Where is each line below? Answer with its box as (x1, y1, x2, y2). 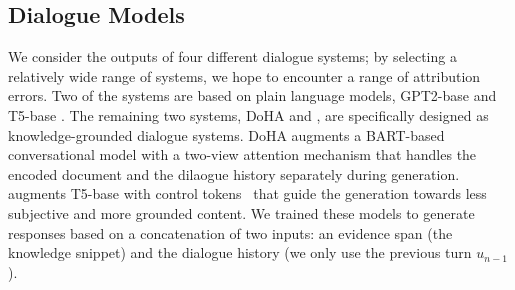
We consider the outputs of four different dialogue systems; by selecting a (8, 46, 457, 67)
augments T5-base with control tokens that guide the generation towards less (8, 183, 487, 204)
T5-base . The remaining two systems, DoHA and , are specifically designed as (8, 104, 489, 125)
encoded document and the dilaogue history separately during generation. (8, 163, 460, 184)
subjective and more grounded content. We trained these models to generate (8, 202, 475, 223)
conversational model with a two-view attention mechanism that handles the (8, 144, 477, 165)
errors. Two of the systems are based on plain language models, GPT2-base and (8, 85, 497, 106)
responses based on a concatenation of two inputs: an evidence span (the (8, 222, 453, 243)
